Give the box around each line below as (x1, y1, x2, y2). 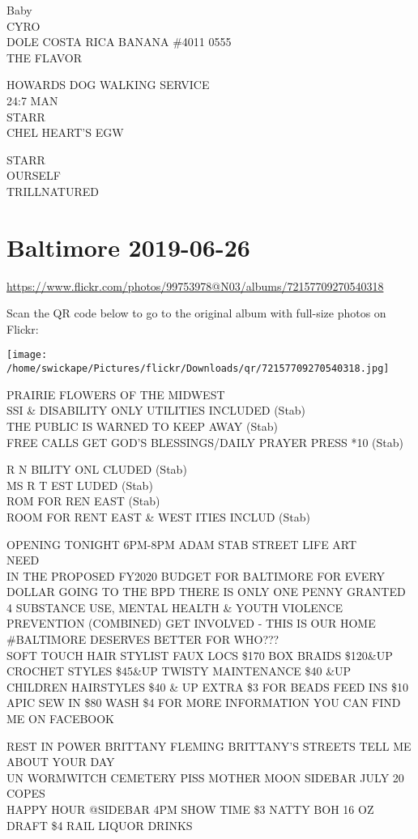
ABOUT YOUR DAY (6, 753, 115, 770)
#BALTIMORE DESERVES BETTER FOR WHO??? (6, 631, 279, 648)
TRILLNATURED (6, 182, 99, 199)
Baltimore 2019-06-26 (6, 230, 250, 263)
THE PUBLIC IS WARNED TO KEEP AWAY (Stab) (6, 417, 278, 434)
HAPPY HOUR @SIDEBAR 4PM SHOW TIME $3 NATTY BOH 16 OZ (6, 801, 374, 817)
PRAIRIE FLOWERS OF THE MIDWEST (6, 385, 225, 402)
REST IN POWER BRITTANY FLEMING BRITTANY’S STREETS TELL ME (6, 737, 412, 754)
